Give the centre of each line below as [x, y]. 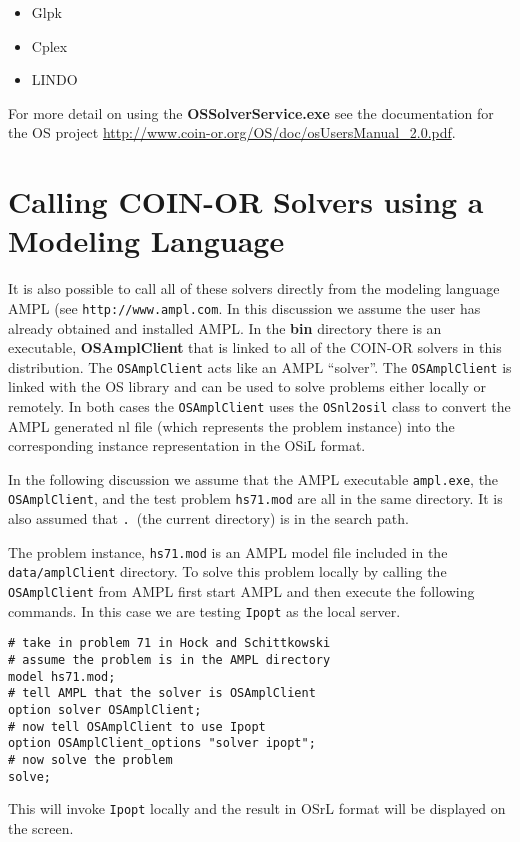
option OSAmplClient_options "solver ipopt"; [162, 743]
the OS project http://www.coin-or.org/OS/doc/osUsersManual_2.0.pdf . [232, 132]
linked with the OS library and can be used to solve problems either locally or [247, 386]
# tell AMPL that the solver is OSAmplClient [162, 693]
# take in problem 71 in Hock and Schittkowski [169, 643]
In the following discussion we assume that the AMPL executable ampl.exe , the [253, 478]
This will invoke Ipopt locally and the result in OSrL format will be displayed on [257, 808]
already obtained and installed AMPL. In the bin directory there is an [225, 327]
